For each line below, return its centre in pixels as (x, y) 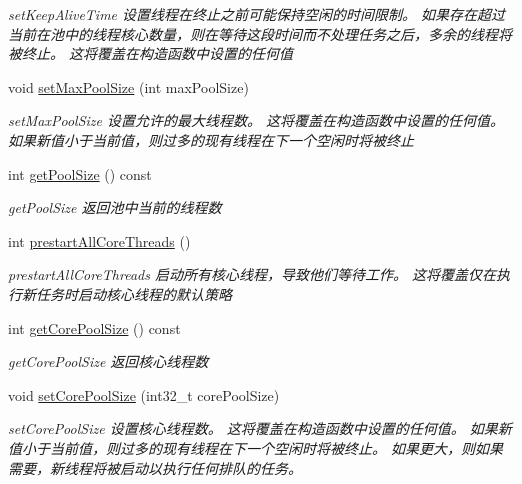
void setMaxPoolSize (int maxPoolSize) (128, 86)
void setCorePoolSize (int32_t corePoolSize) (144, 394)
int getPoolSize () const (80, 173)
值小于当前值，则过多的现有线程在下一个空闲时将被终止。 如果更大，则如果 (256, 447)
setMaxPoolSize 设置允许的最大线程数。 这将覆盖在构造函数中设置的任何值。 (256, 120)
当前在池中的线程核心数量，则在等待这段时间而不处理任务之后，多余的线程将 (260, 33)
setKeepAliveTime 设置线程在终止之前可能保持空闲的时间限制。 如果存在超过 (257, 14)
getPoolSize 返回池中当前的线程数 (115, 207)
